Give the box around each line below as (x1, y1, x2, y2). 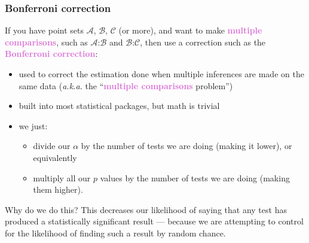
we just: (19, 119, 48, 132)
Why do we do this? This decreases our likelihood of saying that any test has (5, 203, 287, 215)
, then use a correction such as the (140, 35, 266, 48)
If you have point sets (5, 24, 84, 37)
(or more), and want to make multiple (118, 24, 262, 37)
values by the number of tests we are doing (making (100, 171, 290, 184)
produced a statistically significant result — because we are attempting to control (5, 215, 304, 227)
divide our (33, 139, 71, 152)
